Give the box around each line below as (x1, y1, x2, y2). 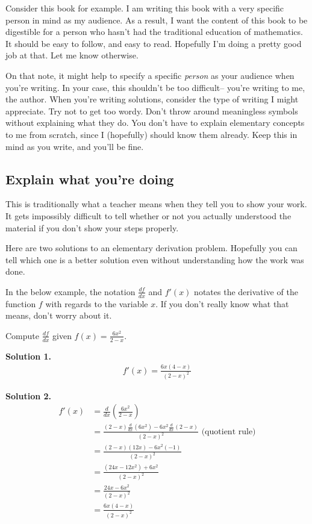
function (5, 297, 36, 310)
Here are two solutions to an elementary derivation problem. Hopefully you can (5, 242, 298, 254)
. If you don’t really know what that (155, 297, 289, 310)
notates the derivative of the (194, 285, 298, 298)
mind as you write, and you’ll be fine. (5, 140, 144, 152)
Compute (5, 329, 39, 342)
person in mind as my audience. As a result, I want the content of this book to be (5, 13, 308, 26)
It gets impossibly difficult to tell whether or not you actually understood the (5, 209, 292, 222)
